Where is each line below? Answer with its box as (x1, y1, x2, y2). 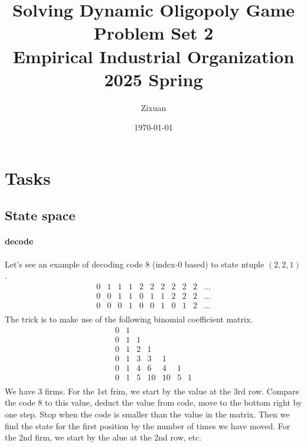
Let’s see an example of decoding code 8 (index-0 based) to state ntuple (5, 257, 264, 270)
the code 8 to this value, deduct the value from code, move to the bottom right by (5, 396, 302, 409)
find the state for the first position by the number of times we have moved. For (5, 419, 290, 432)
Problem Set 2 (93, 21, 214, 45)
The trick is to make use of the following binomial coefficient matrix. (5, 312, 253, 325)
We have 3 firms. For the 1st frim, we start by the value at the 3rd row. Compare (5, 384, 299, 397)
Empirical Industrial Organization (12, 44, 295, 68)
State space (5, 206, 76, 224)
